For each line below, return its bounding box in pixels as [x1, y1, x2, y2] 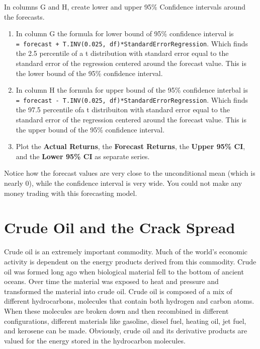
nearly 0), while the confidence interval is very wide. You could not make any [4, 178, 242, 188]
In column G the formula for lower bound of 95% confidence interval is [16, 28, 234, 39]
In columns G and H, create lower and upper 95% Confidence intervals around [4, 2, 245, 12]
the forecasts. [4, 11, 45, 22]
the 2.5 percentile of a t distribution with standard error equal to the [16, 48, 229, 58]
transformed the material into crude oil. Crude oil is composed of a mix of [4, 286, 232, 296]
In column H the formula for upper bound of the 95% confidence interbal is [16, 85, 248, 95]
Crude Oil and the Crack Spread [4, 217, 235, 238]
